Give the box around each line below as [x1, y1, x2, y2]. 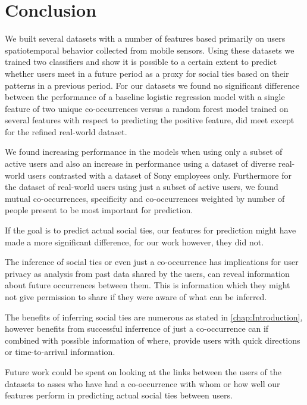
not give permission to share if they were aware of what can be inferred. [5, 291, 267, 303]
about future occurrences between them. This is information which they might [5, 279, 290, 291]
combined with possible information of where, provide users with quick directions [5, 334, 300, 346]
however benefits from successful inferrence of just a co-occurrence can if [5, 322, 269, 335]
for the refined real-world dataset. [5, 125, 127, 138]
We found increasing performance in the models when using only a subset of [5, 145, 283, 158]
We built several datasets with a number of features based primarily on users [5, 32, 286, 45]
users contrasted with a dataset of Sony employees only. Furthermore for [27, 169, 292, 181]
